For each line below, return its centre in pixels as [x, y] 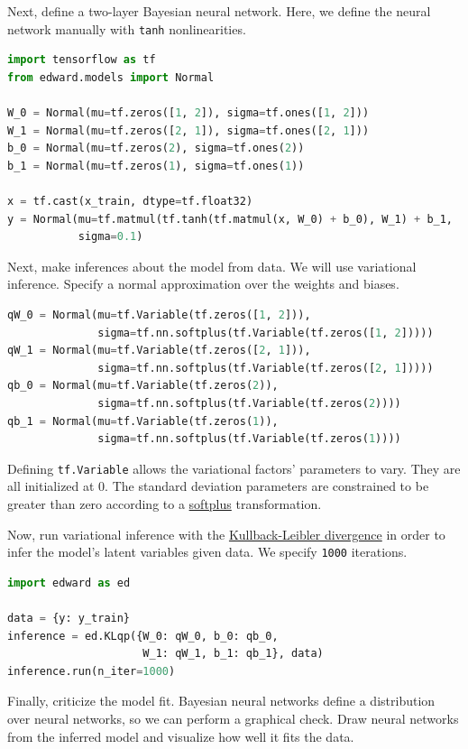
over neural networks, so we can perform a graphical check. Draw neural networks [233, 718]
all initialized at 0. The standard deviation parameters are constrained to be [218, 486]
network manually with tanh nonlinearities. [127, 28]
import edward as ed [69, 583]
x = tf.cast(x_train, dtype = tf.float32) [130, 201]
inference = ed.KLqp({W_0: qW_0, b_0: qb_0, [143, 636]
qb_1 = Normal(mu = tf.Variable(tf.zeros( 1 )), [143, 421]
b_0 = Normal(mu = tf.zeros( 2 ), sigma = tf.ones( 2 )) [156, 148]
